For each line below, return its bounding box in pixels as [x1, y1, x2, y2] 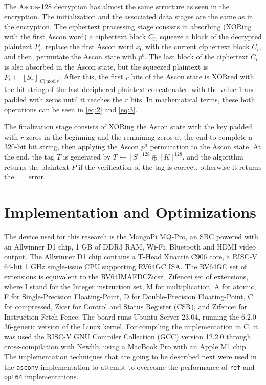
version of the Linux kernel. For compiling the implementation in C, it [38, 321, 258, 332]
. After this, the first [59, 71, 123, 82]
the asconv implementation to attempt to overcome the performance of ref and [4, 361, 255, 372]
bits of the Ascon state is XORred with [131, 71, 254, 82]
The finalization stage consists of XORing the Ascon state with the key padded [4, 121, 252, 132]
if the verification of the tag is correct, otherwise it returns [78, 161, 262, 172]
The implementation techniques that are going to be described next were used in [4, 351, 257, 362]
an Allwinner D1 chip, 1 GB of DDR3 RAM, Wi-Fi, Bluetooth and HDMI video [4, 241, 256, 252]
